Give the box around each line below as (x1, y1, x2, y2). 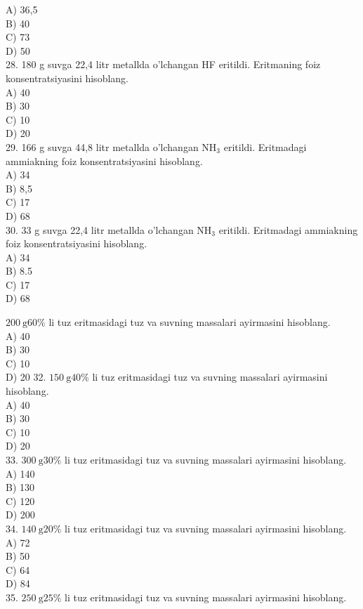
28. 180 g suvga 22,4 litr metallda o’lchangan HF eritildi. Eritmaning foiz (6, 57, 321, 72)
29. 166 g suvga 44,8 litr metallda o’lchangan (6, 139, 199, 154)
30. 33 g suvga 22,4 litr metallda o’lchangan (6, 222, 194, 237)
